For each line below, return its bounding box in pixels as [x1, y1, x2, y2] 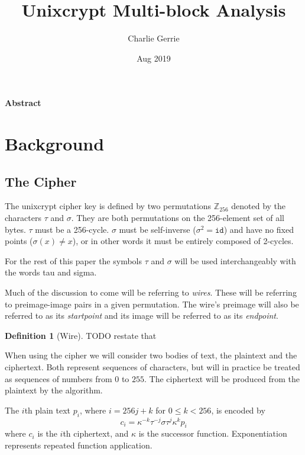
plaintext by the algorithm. [5, 384, 103, 396]
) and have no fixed [223, 223, 294, 235]
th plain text [24, 403, 71, 416]
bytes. [5, 223, 26, 235]
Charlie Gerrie [128, 32, 180, 44]
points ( [5, 235, 33, 247]
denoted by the [231, 200, 286, 212]
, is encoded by [211, 403, 265, 416]
